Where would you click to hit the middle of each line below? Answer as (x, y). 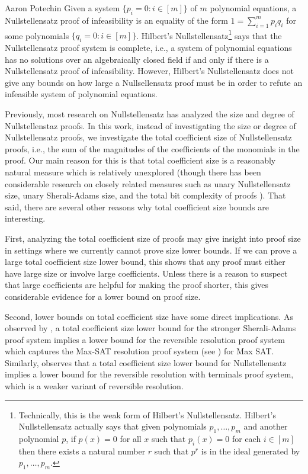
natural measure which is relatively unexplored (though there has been (133, 172)
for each (246, 439)
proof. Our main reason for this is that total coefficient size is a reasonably (140, 160)
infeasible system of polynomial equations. (81, 94)
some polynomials (37, 35)
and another (266, 426)
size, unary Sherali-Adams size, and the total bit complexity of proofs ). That (145, 195)
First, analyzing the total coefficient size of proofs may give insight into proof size (153, 238)
